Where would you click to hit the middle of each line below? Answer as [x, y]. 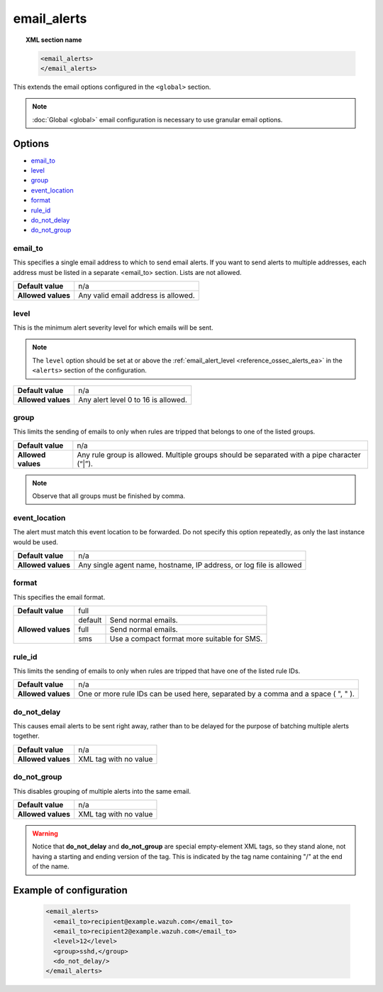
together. [27, 736]
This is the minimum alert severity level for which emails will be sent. [113, 328]
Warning [45, 833]
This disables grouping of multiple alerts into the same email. [102, 791]
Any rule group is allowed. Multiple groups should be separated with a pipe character [219, 455]
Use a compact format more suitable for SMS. [186, 639]
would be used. [35, 542]
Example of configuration [70, 890]
